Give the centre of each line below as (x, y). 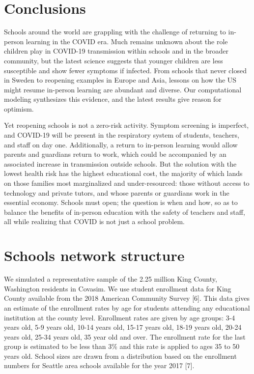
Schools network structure (94, 255)
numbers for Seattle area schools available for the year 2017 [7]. (99, 365)
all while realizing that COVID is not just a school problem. (95, 221)
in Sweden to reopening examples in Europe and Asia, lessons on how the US (120, 80)
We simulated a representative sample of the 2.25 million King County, (111, 279)
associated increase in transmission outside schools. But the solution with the (120, 163)
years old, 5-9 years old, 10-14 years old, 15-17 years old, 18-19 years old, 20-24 (123, 327)
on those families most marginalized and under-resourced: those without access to (127, 183)
